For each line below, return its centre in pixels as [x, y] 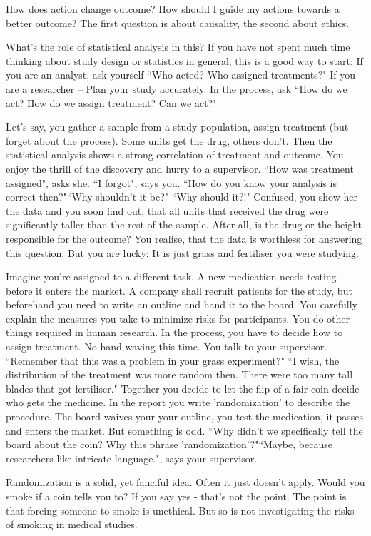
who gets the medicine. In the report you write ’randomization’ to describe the [178, 402]
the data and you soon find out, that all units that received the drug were [167, 210]
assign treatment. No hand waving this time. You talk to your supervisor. [167, 347]
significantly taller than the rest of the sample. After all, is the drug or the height [184, 224]
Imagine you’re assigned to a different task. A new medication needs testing [171, 277]
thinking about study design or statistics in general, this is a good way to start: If [184, 60]
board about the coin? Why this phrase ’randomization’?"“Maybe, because [169, 444]
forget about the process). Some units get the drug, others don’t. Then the [169, 140]
